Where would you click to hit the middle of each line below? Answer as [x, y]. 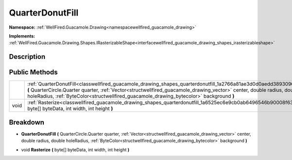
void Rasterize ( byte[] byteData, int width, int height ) [75, 150]
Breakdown [27, 122]
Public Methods [33, 72]
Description [27, 57]
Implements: [22, 36]
